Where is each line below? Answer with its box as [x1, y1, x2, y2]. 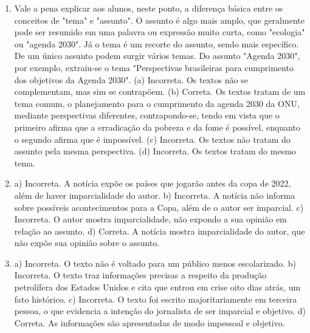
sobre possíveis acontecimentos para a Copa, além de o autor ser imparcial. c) [14, 201, 304, 213]
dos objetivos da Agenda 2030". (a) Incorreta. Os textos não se [14, 73, 248, 86]
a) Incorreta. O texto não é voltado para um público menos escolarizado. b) [14, 256, 296, 269]
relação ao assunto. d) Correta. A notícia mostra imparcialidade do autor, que [14, 224, 305, 237]
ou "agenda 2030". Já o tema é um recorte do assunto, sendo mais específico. [14, 37, 299, 50]
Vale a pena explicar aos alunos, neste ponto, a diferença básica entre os [14, 2, 283, 14]
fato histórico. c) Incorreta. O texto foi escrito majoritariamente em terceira [14, 292, 297, 305]
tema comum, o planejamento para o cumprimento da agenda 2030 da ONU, [14, 97, 300, 109]
